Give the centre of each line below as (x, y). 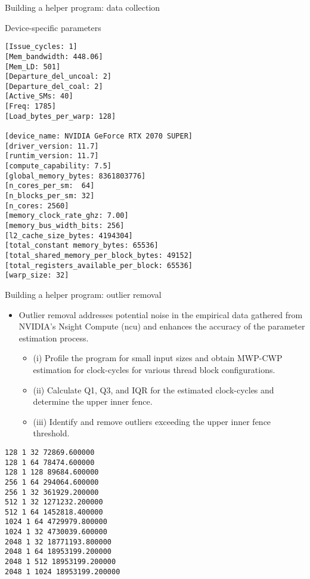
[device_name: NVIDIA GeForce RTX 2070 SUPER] (99, 136)
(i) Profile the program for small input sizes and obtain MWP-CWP (158, 358)
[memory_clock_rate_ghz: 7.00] (67, 216)
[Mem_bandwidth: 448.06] (54, 56)
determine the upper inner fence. (93, 401)
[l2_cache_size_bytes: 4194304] (69, 235)
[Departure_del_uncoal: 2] (58, 77)
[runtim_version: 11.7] (52, 156)
